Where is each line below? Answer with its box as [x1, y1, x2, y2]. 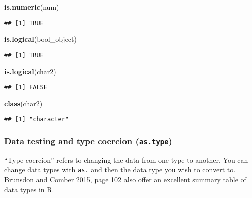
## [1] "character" [4, 116, 69, 123]
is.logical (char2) [4, 66, 56, 76]
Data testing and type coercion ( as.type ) [4, 134, 172, 147]
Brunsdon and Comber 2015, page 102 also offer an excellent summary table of [4, 174, 246, 185]
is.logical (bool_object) [4, 34, 77, 44]
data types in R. [4, 184, 54, 194]
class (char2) [4, 98, 43, 108]
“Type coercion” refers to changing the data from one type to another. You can [4, 154, 248, 165]
